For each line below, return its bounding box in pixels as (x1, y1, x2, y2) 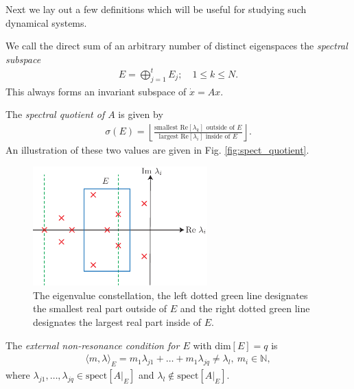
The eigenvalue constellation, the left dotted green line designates (33, 287, 308, 302)
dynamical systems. (5, 15, 87, 30)
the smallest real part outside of (33, 301, 167, 316)
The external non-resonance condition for (5, 338, 180, 352)
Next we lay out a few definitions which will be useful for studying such (5, 2, 307, 16)
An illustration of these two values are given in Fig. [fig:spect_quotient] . (5, 142, 309, 156)
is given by (118, 107, 163, 121)
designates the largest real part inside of (33, 315, 202, 329)
